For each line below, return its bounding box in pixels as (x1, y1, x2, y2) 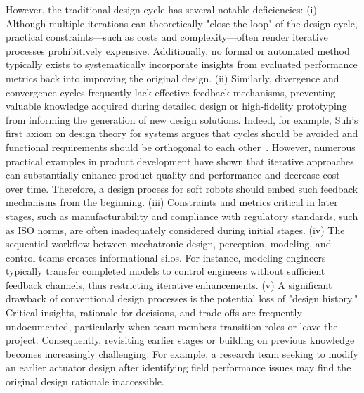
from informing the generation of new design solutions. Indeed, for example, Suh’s (6, 112, 358, 127)
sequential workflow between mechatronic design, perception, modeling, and (6, 236, 332, 251)
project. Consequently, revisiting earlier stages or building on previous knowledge (6, 333, 355, 347)
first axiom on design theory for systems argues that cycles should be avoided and (6, 126, 358, 141)
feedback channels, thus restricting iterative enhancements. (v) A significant (6, 277, 332, 292)
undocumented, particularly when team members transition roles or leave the (6, 318, 338, 333)
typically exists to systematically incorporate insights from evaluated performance (6, 57, 358, 72)
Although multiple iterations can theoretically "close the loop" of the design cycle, (6, 15, 358, 30)
